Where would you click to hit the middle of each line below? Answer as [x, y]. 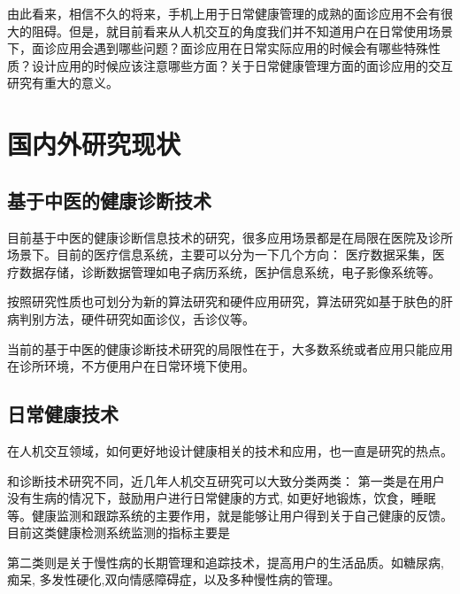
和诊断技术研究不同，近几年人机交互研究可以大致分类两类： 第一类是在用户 [226, 480]
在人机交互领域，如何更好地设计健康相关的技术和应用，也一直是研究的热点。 [230, 450]
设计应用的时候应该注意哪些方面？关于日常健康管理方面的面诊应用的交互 [242, 65]
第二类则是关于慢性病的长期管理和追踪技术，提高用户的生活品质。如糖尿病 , [226, 562]
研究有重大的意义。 [63, 83]
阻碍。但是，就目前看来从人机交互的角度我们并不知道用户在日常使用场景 [242, 31]
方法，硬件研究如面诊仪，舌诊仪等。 [149, 318]
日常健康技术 [63, 414]
